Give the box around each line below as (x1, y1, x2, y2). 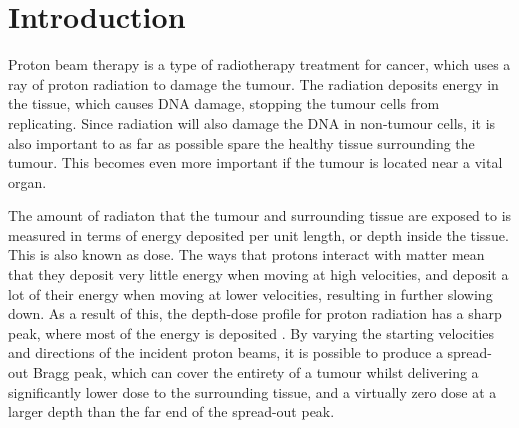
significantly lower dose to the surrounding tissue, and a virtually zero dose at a (8, 381, 497, 402)
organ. (8, 171, 47, 192)
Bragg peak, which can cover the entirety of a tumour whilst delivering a (32, 362, 479, 383)
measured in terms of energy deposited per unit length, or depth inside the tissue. (8, 224, 509, 245)
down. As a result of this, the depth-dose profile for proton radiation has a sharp (8, 303, 502, 324)
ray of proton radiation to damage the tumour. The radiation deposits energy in (8, 73, 499, 94)
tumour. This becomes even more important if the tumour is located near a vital (8, 152, 503, 173)
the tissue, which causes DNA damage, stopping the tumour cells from (8, 93, 440, 114)
